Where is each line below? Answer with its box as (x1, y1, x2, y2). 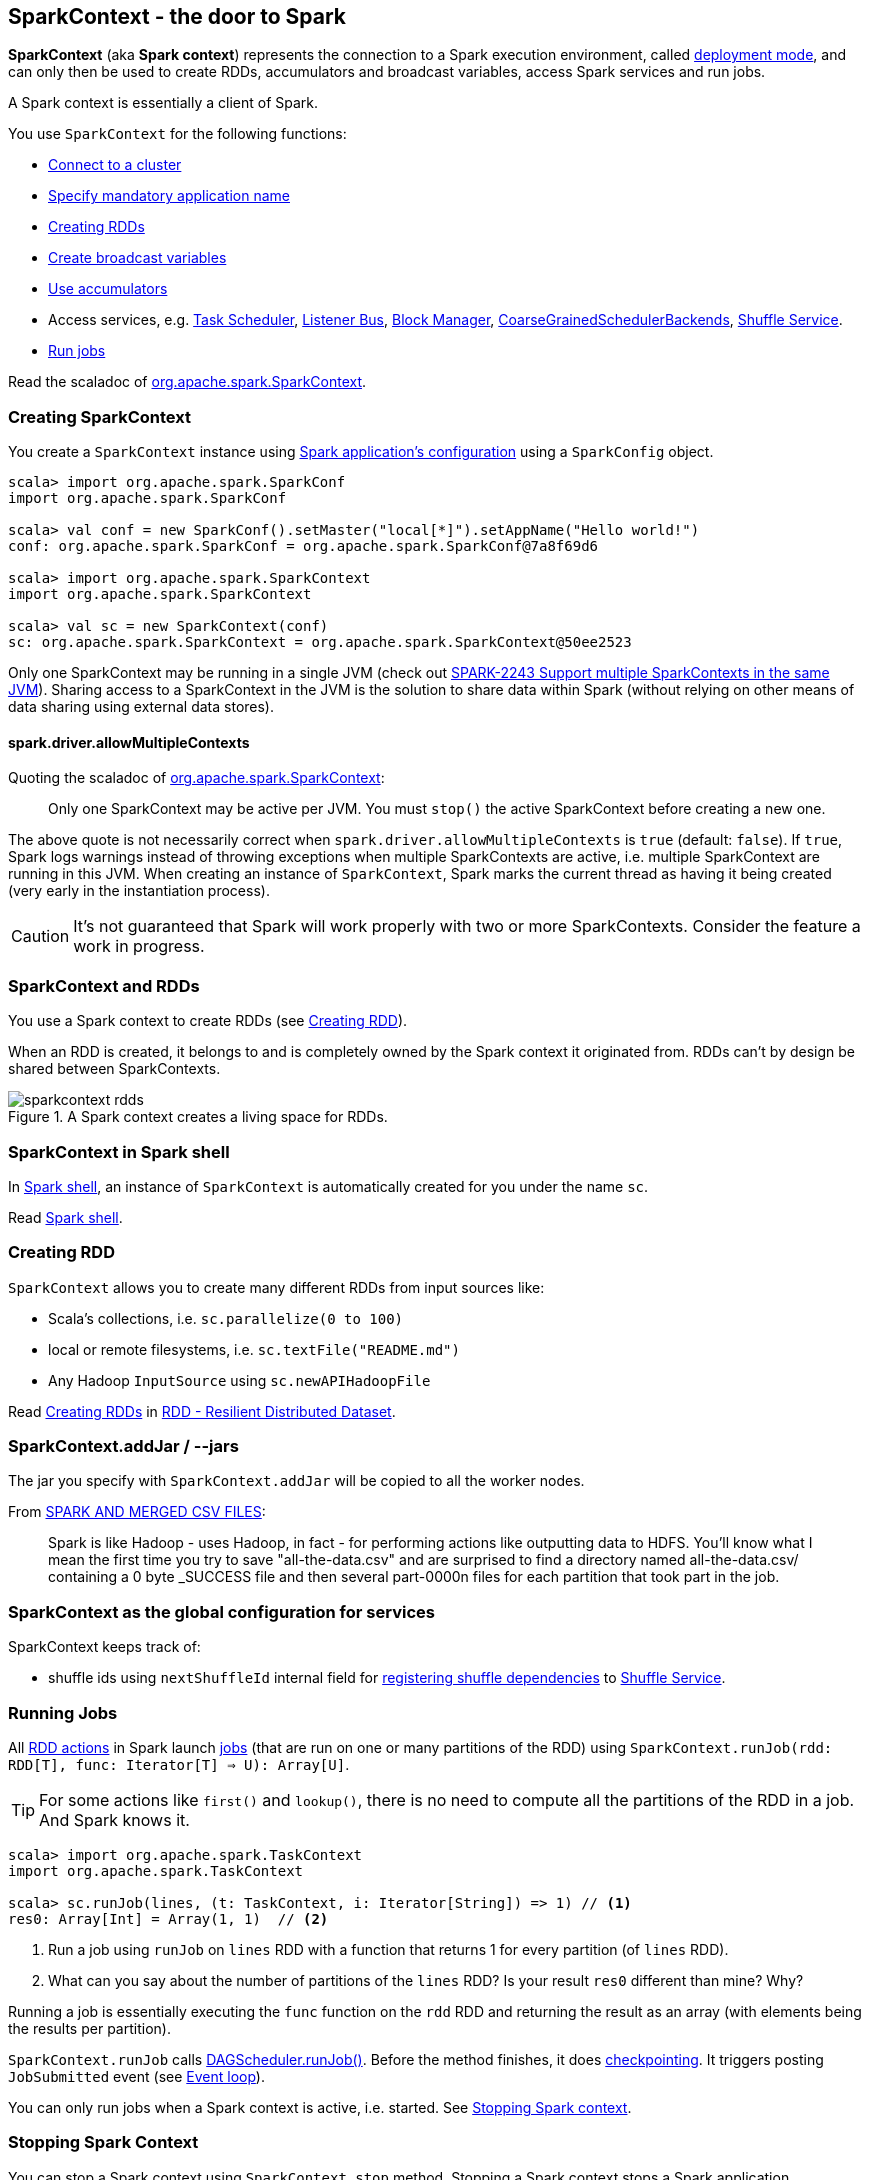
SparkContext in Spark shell (8, 1141, 230, 1162)
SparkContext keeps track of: (8, 1638, 201, 1656)
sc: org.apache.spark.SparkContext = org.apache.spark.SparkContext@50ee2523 (8, 634, 632, 651)
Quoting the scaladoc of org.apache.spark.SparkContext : (8, 769, 385, 787)
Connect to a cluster (48, 156, 182, 174)
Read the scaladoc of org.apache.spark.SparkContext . (8, 373, 367, 391)
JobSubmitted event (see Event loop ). (8, 2067, 265, 2085)
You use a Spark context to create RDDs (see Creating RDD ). (8, 1012, 408, 1030)
